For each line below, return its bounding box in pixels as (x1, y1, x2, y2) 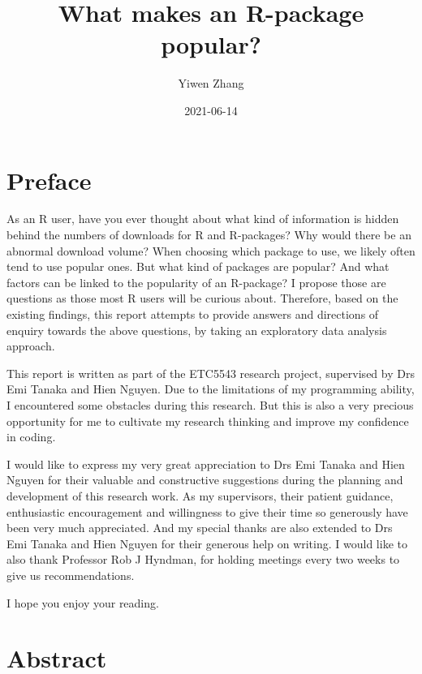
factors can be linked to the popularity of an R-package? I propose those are (6, 273, 386, 290)
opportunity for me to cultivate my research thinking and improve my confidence (6, 412, 409, 429)
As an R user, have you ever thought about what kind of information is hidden (6, 210, 399, 227)
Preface (6, 163, 92, 196)
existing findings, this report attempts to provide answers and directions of (6, 306, 379, 322)
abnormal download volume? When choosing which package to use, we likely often (6, 242, 416, 259)
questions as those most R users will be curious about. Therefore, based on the (6, 290, 398, 307)
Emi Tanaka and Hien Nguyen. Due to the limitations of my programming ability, (6, 380, 415, 397)
